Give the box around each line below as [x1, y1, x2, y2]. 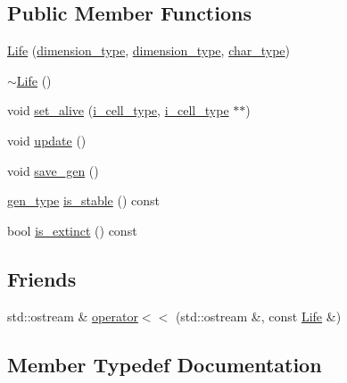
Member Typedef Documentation [7, 350, 322, 378]
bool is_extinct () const [7, 221, 137, 239]
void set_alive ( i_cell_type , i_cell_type [7, 101, 229, 120]
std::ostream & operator [7, 306, 138, 325]
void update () [7, 130, 87, 149]
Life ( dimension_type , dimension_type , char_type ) [7, 41, 291, 60]
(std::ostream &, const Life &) [175, 306, 342, 325]
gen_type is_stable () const [7, 191, 160, 210]
